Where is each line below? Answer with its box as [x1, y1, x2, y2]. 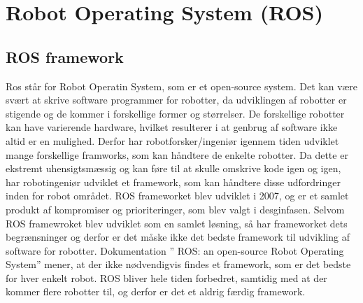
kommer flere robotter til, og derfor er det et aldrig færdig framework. [6, 284, 306, 299]
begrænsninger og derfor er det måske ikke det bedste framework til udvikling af [6, 230, 350, 244]
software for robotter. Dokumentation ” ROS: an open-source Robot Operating [6, 243, 344, 258]
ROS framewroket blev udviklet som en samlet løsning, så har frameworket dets [6, 216, 348, 230]
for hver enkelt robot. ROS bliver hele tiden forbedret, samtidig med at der [6, 270, 327, 285]
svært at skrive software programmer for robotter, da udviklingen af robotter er [6, 92, 347, 107]
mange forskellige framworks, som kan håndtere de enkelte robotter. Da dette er [6, 147, 348, 162]
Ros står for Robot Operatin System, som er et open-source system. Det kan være [6, 78, 357, 93]
